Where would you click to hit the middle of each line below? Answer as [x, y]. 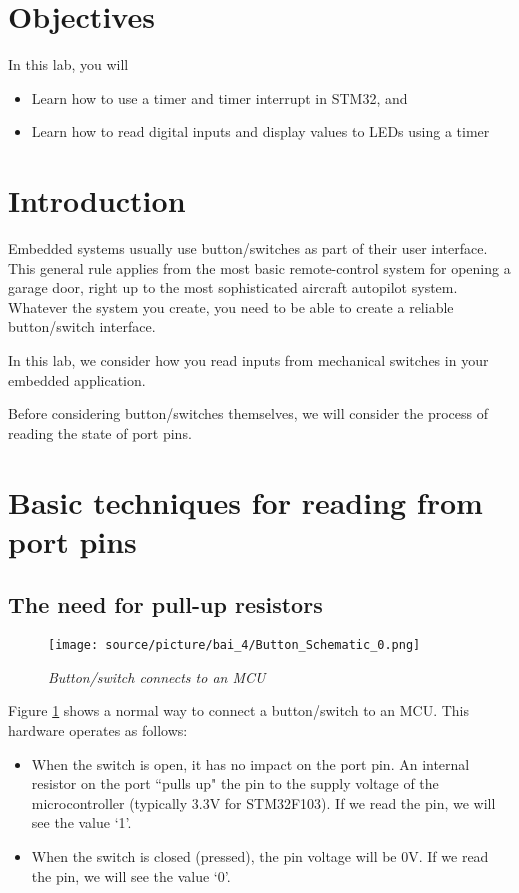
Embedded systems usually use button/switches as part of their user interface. [248, 248]
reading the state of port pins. [100, 432]
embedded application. [77, 379]
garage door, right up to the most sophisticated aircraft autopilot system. [233, 287]
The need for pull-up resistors [165, 604]
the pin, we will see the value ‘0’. [131, 875]
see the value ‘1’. [81, 822]
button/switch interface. [82, 326]
